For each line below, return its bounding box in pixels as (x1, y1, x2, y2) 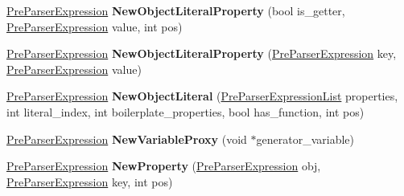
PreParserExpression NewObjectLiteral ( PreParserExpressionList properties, (6, 88, 398, 104)
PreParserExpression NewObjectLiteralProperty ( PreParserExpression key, (6, 45, 397, 62)
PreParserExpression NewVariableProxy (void (6, 130, 247, 147)
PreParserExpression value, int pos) (6, 18, 183, 35)
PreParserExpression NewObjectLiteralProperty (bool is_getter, (6, 2, 345, 18)
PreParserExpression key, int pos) (6, 173, 173, 190)
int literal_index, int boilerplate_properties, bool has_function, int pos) (6, 103, 365, 120)
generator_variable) (256, 130, 355, 147)
